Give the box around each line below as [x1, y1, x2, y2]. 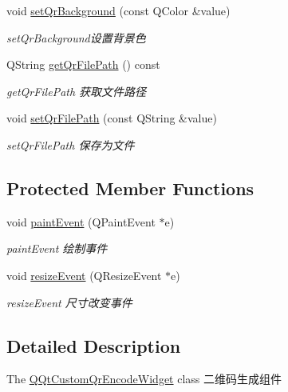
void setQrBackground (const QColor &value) [6, 2, 231, 18]
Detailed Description [6, 333, 181, 358]
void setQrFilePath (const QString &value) [6, 110, 217, 126]
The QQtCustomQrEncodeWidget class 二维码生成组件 [6, 370, 282, 387]
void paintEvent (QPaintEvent [6, 213, 156, 230]
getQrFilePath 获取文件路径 [6, 82, 147, 99]
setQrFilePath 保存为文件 [6, 136, 135, 153]
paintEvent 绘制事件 [6, 240, 108, 257]
